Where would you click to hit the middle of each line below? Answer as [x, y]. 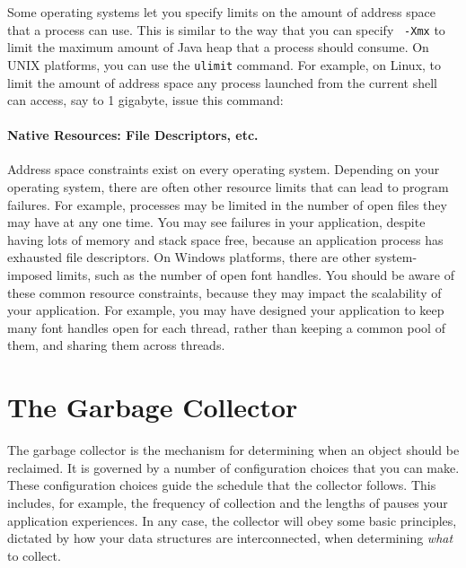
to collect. [34, 555]
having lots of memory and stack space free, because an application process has [225, 239]
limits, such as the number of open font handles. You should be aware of [255, 275]
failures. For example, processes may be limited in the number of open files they [227, 204]
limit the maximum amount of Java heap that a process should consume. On [218, 47]
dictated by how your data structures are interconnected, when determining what [230, 538]
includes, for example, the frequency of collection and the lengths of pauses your [228, 502]
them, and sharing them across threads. [116, 345]
